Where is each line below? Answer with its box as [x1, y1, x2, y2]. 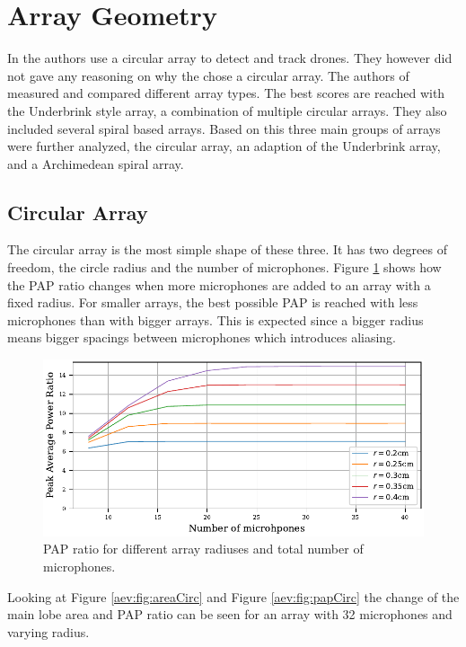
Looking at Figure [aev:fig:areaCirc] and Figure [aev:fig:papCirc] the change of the [7, 587, 460, 606]
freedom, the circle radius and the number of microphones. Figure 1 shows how [7, 258, 442, 277]
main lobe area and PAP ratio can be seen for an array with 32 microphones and [7, 605, 453, 624]
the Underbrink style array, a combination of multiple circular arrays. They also [7, 101, 447, 120]
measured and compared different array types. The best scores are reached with [7, 84, 445, 102]
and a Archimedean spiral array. [7, 154, 184, 173]
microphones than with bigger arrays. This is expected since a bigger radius [7, 310, 424, 329]
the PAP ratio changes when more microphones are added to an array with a [7, 275, 431, 294]
